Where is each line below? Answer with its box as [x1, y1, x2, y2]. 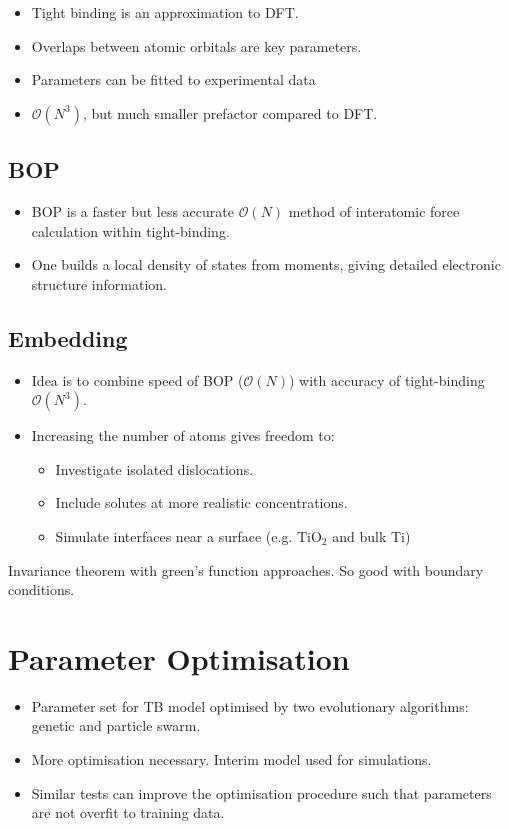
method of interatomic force [288, 200, 460, 221]
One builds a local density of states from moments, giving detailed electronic [31, 254, 501, 275]
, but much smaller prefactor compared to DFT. [83, 102, 378, 123]
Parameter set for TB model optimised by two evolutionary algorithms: [31, 695, 469, 716]
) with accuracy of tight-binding [289, 369, 485, 390]
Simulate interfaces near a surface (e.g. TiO [55, 525, 322, 546]
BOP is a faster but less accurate [31, 200, 234, 221]
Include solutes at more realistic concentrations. [55, 492, 348, 513]
